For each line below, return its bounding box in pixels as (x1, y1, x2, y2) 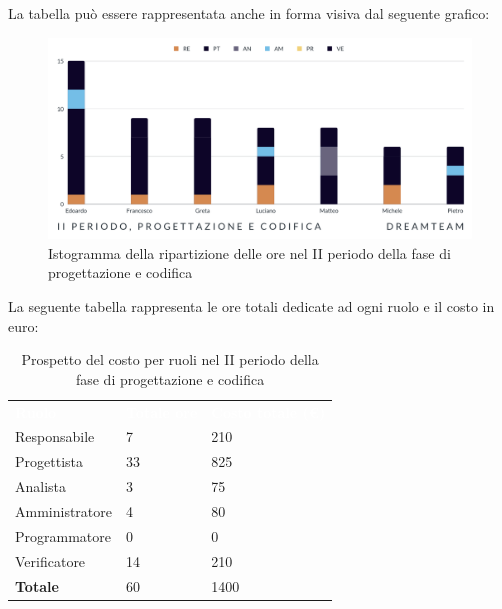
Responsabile (15, 426, 95, 447)
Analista (15, 476, 67, 497)
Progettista (15, 451, 83, 472)
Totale (15, 575, 59, 596)
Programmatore (15, 525, 111, 546)
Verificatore (15, 550, 86, 571)
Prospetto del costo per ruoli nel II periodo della (21, 349, 319, 370)
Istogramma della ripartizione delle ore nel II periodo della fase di (48, 242, 451, 263)
